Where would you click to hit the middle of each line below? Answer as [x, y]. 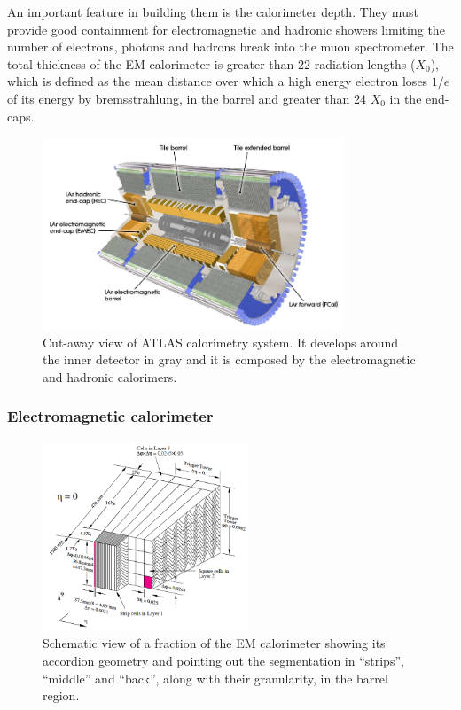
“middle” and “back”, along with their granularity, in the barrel [215, 678]
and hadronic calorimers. [110, 376]
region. [61, 695]
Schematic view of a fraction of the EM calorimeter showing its [214, 643]
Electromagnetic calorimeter [110, 416]
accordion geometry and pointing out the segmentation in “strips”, [223, 661]
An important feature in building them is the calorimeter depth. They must [213, 12]
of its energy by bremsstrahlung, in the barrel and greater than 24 [187, 98]
